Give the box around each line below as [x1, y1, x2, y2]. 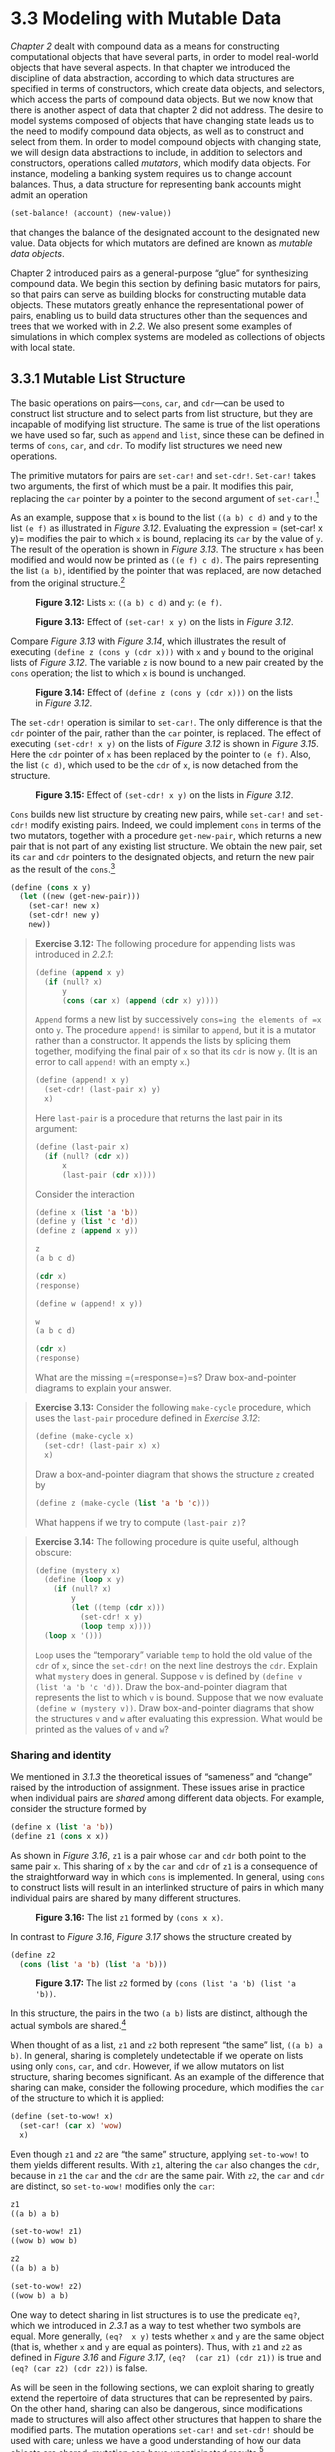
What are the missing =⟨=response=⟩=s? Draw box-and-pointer [34, 1372, 297, 1384]
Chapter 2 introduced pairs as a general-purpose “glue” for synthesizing [10, 267, 309, 279]
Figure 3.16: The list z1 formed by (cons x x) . [35, 1911, 224, 1923]
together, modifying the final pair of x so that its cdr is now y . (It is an [34, 1045, 318, 1057]
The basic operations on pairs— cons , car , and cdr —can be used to [10, 397, 285, 409]
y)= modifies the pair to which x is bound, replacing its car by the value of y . [10, 533, 324, 545]
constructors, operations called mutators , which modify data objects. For [10, 157, 311, 169]
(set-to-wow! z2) [10, 2281, 83, 2291]
